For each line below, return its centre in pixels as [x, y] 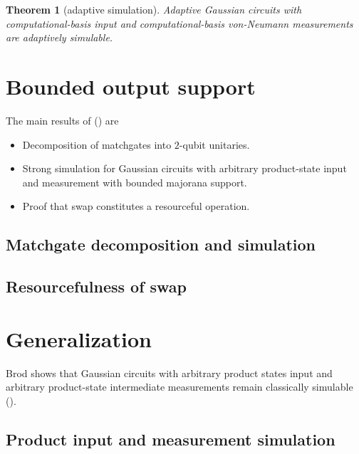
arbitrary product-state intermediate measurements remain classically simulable [179, 387]
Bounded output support [131, 86]
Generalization [79, 338]
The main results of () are [62, 120]
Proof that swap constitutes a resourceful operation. [136, 206]
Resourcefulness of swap [97, 286]
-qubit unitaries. [214, 144]
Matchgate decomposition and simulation [161, 244]
